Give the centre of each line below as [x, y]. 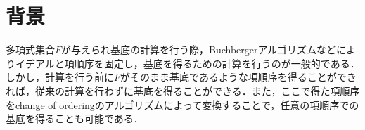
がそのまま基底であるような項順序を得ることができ [238, 77]
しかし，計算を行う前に [60, 77]
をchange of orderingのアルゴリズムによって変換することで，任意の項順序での [182, 104]
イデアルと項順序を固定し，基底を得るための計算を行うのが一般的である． [187, 63]
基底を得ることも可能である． [75, 118]
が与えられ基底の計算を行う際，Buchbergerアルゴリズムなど [199, 50]
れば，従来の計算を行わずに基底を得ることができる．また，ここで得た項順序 [183, 90]
